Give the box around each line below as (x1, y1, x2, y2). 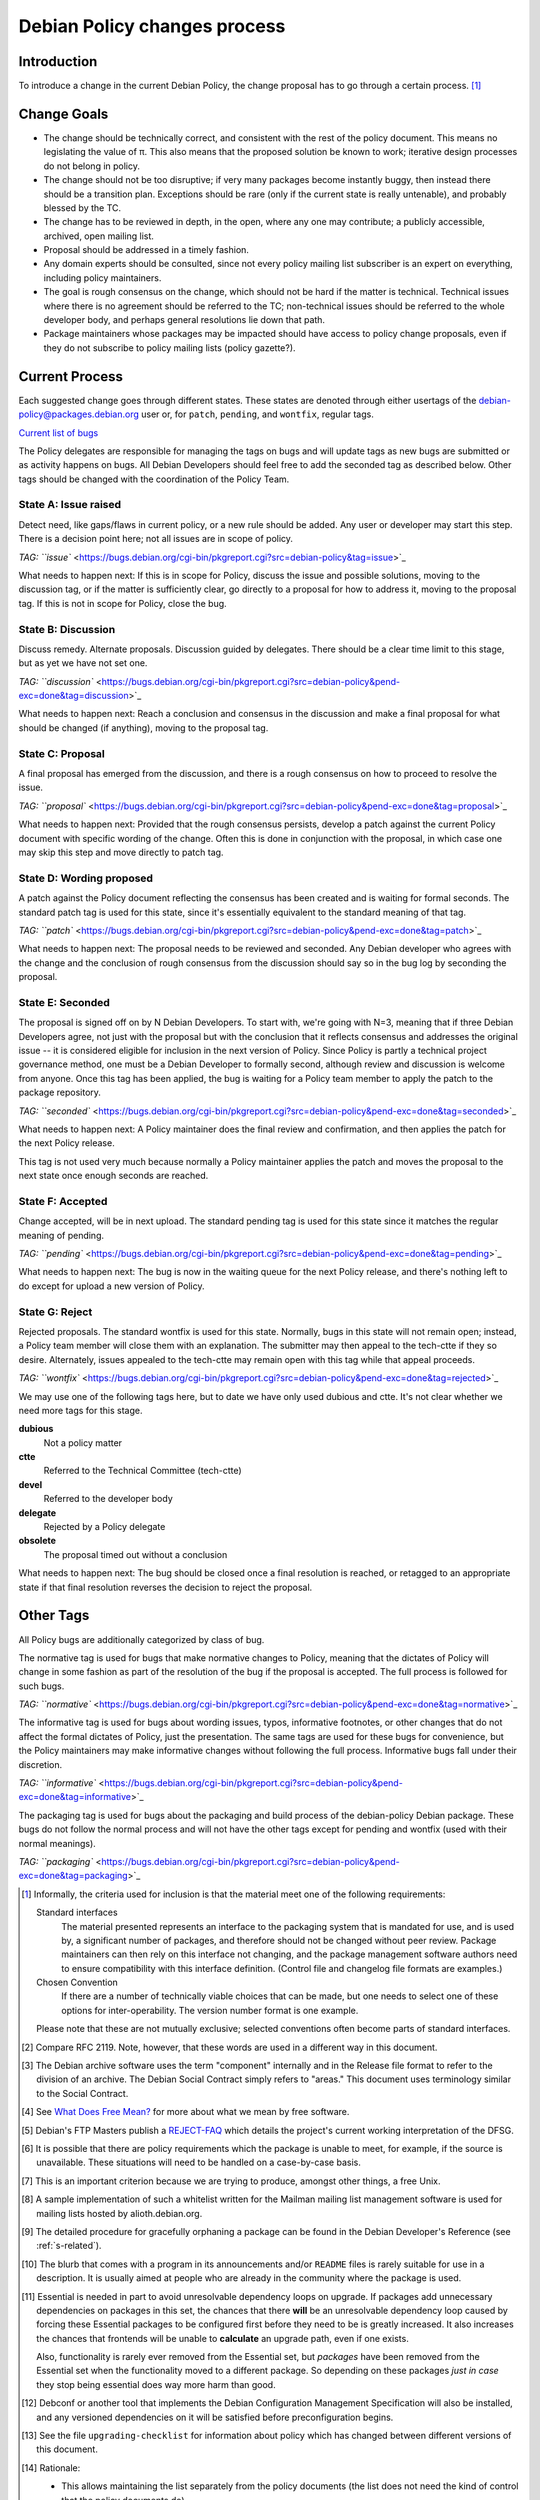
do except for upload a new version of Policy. (18, 1280, 205, 1292)
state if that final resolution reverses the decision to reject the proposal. (18, 1581, 313, 1593)
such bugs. (18, 1680, 65, 1692)
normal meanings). (18, 1837, 97, 1849)
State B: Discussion (18, 622, 116, 636)
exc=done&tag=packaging (18, 1870, 129, 1882)
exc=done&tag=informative (18, 1791, 132, 1803)
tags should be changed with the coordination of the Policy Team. (18, 473, 290, 485)
